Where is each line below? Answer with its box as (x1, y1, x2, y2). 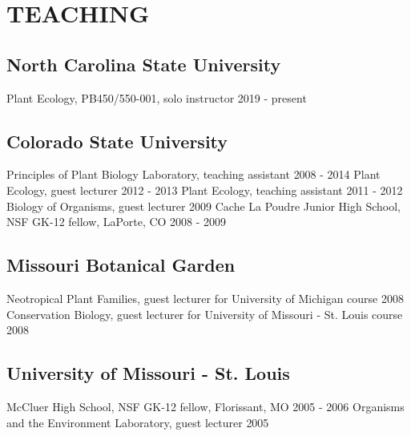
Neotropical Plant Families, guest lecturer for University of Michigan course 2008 (6, 289, 404, 306)
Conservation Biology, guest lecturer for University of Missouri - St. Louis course (6, 305, 403, 322)
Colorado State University (6, 128, 228, 153)
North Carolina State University (6, 51, 281, 76)
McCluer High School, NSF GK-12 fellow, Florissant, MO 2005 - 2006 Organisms (6, 398, 405, 414)
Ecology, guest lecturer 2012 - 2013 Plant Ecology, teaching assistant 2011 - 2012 (6, 181, 403, 198)
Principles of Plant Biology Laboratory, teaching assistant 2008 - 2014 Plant (6, 166, 381, 183)
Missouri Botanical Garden (6, 252, 236, 277)
